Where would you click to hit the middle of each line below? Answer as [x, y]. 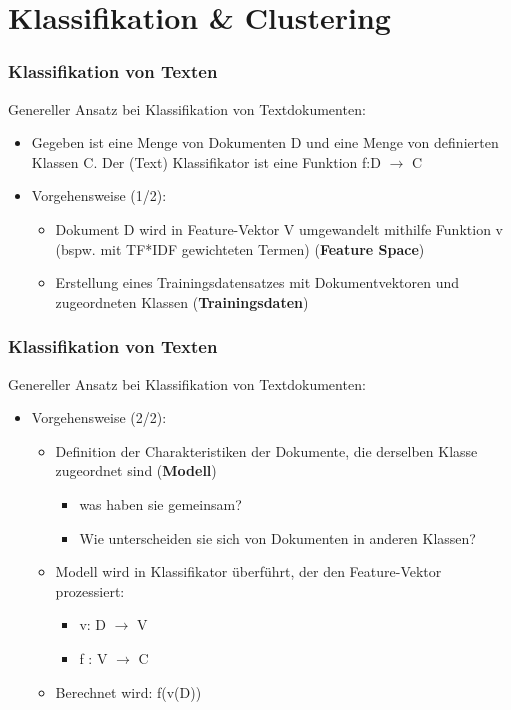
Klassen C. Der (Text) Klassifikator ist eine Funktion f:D [206, 161]
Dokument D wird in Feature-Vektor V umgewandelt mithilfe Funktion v [279, 228]
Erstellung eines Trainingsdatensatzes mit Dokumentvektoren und [257, 282]
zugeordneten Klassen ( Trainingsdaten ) [182, 301]
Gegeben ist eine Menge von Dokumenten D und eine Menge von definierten [265, 142]
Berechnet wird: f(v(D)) [128, 691]
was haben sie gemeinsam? [160, 503]
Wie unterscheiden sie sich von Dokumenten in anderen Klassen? [277, 537]
